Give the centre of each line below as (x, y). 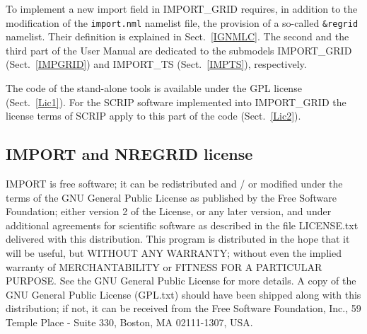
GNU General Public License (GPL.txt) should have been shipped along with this (183, 294)
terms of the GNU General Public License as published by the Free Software (171, 197)
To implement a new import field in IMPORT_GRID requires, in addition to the (182, 8)
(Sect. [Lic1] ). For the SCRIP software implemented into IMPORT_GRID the (176, 102)
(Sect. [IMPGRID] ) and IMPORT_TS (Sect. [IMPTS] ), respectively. (156, 64)
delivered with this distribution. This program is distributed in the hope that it (178, 239)
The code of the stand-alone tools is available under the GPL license (154, 88)
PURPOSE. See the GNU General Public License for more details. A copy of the (181, 281)
